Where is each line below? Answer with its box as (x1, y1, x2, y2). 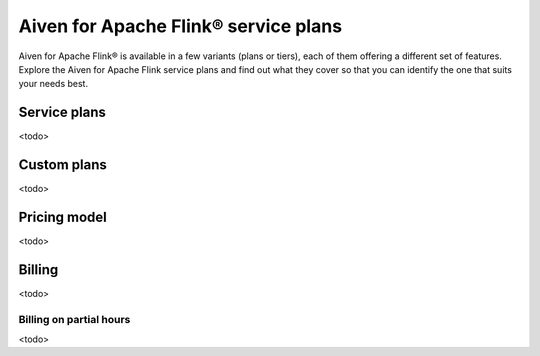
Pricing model (18, 208, 107, 225)
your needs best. (18, 78, 89, 90)
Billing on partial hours (18, 312, 131, 326)
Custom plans (18, 156, 107, 174)
